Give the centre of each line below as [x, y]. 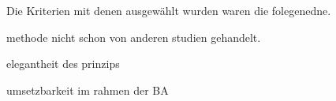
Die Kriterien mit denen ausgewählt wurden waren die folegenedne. [169, 10]
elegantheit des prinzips [63, 64]
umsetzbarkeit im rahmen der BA [88, 90]
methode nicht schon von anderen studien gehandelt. [134, 37]
